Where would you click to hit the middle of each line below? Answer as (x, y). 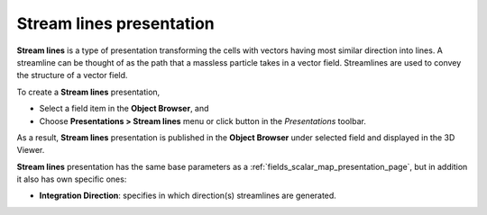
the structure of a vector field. (72, 76)
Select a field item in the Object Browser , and (124, 109)
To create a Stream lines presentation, (88, 92)
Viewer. (31, 150)
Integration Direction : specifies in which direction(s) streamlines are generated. (188, 196)
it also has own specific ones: (72, 179)
